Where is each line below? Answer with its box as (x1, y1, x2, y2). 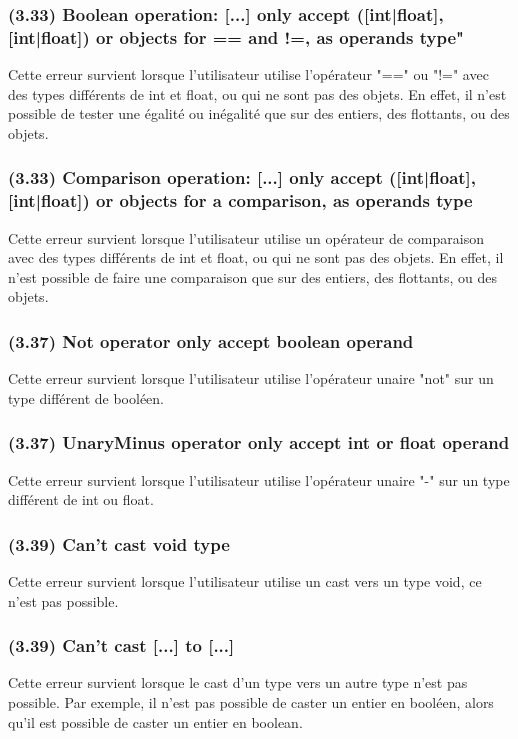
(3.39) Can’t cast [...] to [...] (8, 633, 235, 658)
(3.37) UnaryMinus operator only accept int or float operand (8, 430, 510, 455)
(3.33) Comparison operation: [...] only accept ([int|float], (8, 165, 477, 190)
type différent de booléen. (8, 387, 164, 408)
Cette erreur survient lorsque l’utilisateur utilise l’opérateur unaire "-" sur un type (8, 469, 510, 490)
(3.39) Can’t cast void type (8, 531, 230, 556)
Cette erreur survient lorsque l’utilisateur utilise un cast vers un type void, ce (8, 571, 482, 592)
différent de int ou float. (8, 489, 154, 510)
